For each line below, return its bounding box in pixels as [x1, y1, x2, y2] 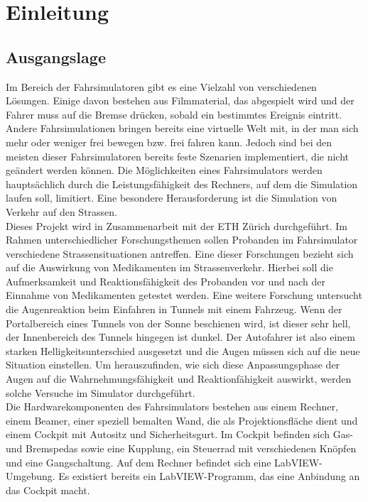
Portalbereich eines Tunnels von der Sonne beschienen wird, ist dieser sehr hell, [6, 315, 351, 330]
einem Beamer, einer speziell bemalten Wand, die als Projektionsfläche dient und [6, 413, 358, 427]
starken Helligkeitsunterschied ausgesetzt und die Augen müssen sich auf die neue [6, 343, 360, 358]
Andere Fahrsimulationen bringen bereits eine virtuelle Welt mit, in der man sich [6, 121, 359, 136]
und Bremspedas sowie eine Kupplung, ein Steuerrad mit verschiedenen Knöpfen [6, 441, 357, 456]
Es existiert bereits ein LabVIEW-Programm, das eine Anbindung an [58, 469, 360, 484]
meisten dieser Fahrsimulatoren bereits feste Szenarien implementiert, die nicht [6, 148, 350, 163]
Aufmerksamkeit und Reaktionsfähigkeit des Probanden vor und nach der [6, 273, 325, 288]
